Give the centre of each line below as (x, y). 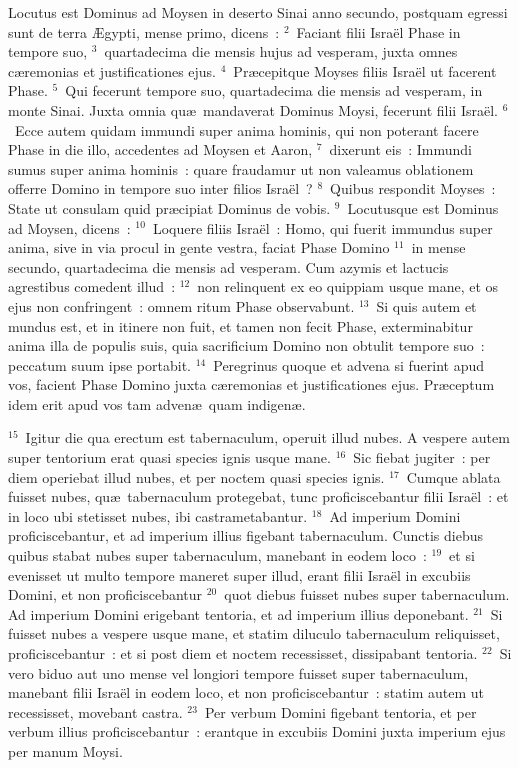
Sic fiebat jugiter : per (422, 457)
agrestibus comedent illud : (92, 286)
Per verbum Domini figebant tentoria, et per (340, 711)
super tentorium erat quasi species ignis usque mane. (169, 457)
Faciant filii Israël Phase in (378, 31)
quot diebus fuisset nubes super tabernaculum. (367, 594)
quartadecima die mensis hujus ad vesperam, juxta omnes (281, 51)
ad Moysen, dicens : (69, 227)
